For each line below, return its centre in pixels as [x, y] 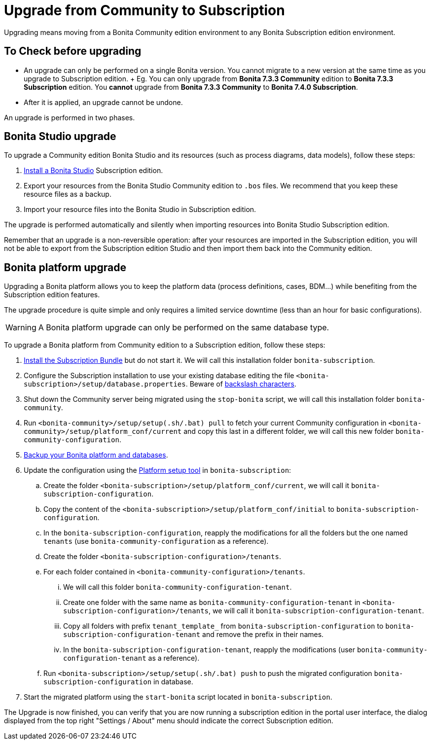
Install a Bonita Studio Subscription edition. [93, 171]
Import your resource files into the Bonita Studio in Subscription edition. [140, 210]
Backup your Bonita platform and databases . [96, 455]
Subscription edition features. [52, 295]
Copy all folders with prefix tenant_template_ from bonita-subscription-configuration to [223, 626]
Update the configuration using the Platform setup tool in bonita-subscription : [158, 470]
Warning [21, 328]
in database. [173, 682]
